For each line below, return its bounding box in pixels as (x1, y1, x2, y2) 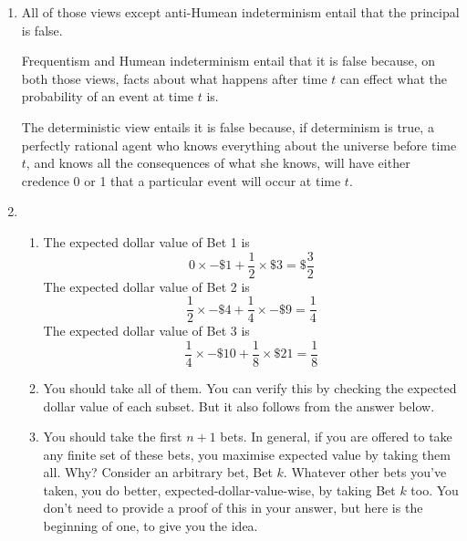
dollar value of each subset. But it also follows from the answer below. (43, 396, 435, 415)
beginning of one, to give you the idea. (43, 516, 258, 536)
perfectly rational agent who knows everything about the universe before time (21, 135, 457, 154)
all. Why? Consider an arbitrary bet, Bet (43, 463, 273, 482)
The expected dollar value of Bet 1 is (43, 232, 250, 251)
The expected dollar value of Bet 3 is (43, 321, 250, 340)
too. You (410, 480, 459, 499)
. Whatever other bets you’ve (283, 463, 447, 482)
